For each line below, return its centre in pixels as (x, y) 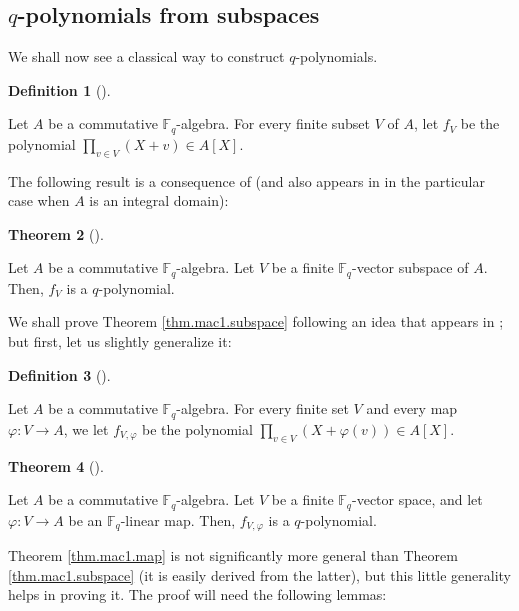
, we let (86, 428)
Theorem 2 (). (56, 233)
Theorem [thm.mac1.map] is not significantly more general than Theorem (233, 555)
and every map (412, 408)
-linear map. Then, (178, 519)
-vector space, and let (417, 499)
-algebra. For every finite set (262, 408)
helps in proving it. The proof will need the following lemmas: (197, 594)
